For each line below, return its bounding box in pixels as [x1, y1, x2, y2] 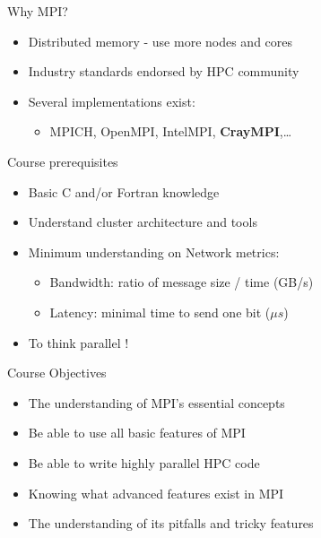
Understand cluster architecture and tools [28, 213, 257, 231]
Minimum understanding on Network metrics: [28, 242, 280, 261]
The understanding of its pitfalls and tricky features [28, 514, 314, 533]
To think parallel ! [28, 333, 129, 351]
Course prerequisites [7, 152, 118, 170]
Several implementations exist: [28, 91, 195, 110]
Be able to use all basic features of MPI [28, 423, 246, 442]
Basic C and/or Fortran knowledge [28, 182, 220, 201]
